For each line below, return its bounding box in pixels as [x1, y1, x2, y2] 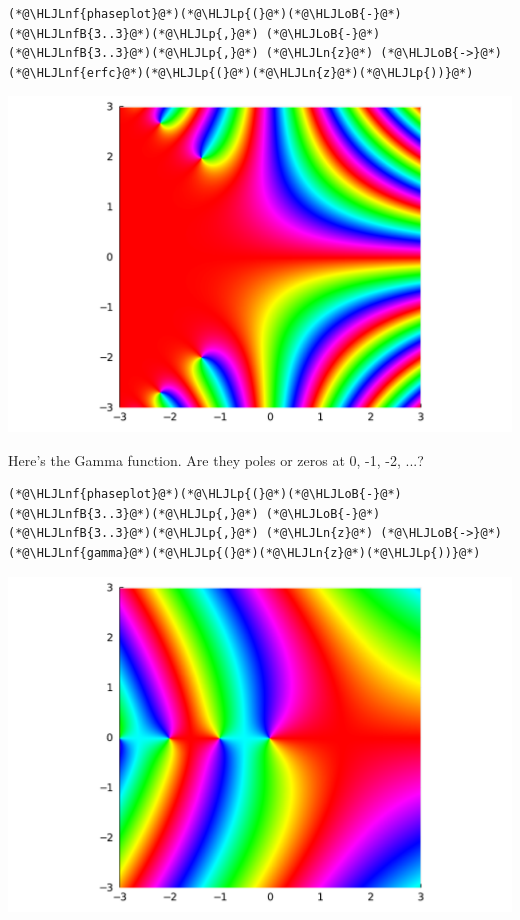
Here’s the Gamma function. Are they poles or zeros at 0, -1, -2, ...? [8, 449, 424, 470]
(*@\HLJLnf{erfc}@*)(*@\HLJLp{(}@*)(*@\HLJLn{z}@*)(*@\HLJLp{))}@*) [8, 65, 474, 80]
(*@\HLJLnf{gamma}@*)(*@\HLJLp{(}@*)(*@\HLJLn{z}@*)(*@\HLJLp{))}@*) [8, 546, 481, 561]
